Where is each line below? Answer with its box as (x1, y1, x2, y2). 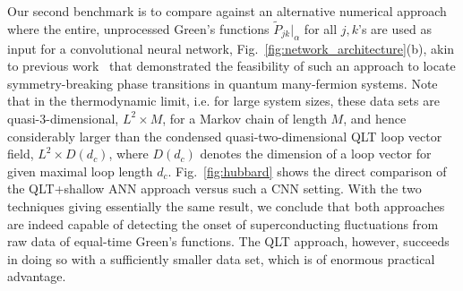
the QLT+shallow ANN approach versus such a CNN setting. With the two (7, 179, 422, 198)
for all (304, 19, 338, 38)
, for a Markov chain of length (162, 108, 327, 127)
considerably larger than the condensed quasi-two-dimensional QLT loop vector (7, 126, 442, 145)
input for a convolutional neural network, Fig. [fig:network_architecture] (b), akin (7, 39, 455, 57)
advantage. (7, 267, 66, 286)
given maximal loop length (7, 161, 153, 180)
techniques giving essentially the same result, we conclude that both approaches (7, 196, 445, 215)
